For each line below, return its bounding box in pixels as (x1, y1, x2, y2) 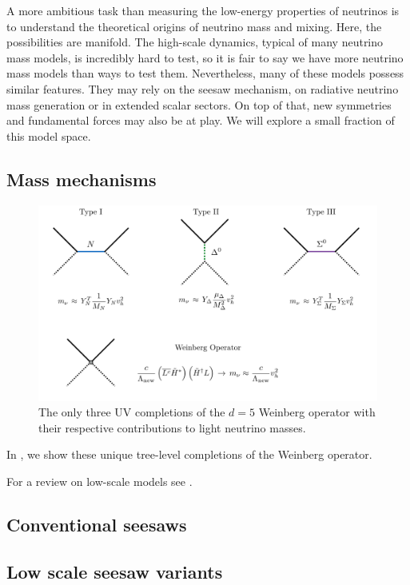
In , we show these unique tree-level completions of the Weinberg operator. (6, 446, 372, 463)
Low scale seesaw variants (6, 559, 223, 583)
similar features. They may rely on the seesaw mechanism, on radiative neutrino (6, 80, 399, 97)
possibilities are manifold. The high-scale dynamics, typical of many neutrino (6, 34, 384, 50)
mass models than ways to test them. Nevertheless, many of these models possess (6, 65, 404, 82)
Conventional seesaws (6, 512, 187, 537)
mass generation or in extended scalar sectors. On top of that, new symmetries (6, 96, 392, 113)
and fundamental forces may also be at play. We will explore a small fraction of (6, 112, 395, 129)
